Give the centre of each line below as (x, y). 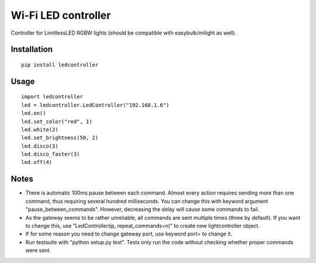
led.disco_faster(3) (51, 154)
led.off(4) (37, 162)
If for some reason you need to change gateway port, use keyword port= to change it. (129, 234)
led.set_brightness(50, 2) (60, 138)
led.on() (34, 113)
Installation (32, 49)
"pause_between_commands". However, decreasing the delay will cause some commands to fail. (142, 209)
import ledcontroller (52, 97)
